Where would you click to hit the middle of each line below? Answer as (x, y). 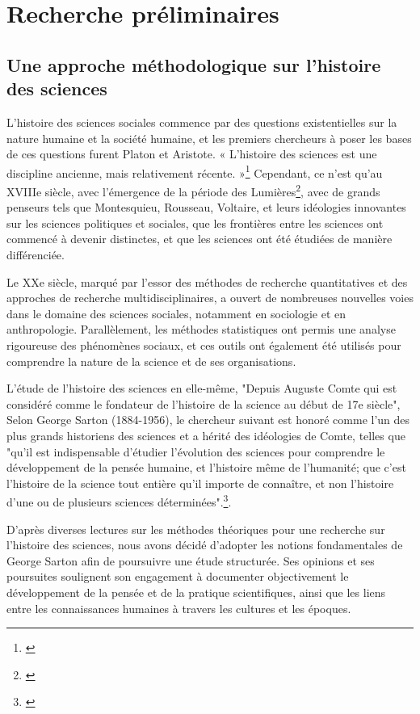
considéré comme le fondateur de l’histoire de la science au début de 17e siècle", (204, 403)
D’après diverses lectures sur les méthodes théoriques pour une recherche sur (196, 529)
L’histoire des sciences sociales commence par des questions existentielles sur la (202, 122)
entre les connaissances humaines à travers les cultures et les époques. (179, 608)
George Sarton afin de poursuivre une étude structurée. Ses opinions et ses (191, 560)
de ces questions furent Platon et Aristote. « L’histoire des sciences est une (192, 154)
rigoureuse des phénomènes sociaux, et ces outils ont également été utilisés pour (204, 345)
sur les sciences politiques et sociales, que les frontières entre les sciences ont (195, 223)
